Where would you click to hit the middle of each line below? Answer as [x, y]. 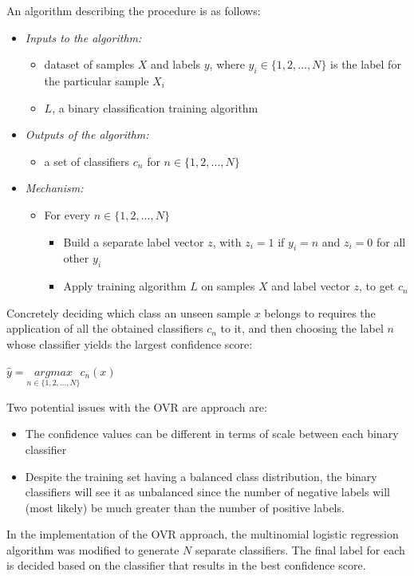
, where [227, 64]
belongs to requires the [320, 312]
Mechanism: [54, 188]
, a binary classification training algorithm [155, 107]
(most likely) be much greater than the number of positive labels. [185, 507]
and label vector [311, 286]
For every [67, 214]
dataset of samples [89, 64]
